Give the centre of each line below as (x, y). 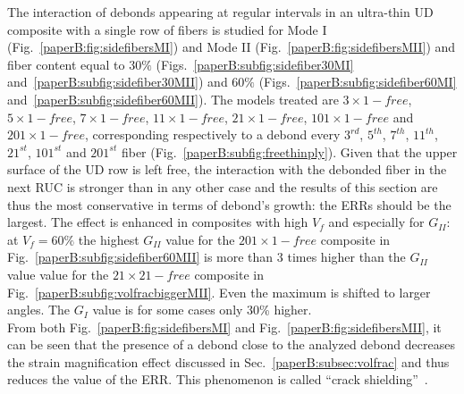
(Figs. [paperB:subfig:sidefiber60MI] (358, 82)
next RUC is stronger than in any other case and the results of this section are (223, 186)
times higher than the (346, 257)
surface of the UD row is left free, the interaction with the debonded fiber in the (227, 169)
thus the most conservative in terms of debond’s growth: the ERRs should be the (229, 204)
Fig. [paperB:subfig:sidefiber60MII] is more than (140, 257)
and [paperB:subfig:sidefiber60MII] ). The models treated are (173, 99)
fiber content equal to (66, 64)
